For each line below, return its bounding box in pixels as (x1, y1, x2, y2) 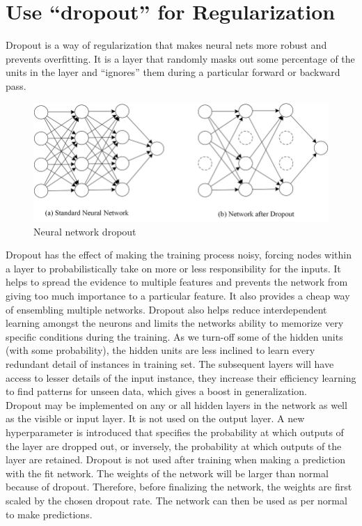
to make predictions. (6, 506, 93, 521)
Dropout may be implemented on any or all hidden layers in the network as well (6, 397, 347, 412)
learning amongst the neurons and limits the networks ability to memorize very (6, 316, 344, 330)
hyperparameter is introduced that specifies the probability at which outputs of (6, 425, 344, 439)
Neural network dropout (33, 224, 136, 238)
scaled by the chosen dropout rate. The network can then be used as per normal (6, 493, 347, 507)
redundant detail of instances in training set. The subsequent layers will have (6, 357, 334, 371)
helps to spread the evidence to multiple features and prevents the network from (6, 274, 348, 289)
